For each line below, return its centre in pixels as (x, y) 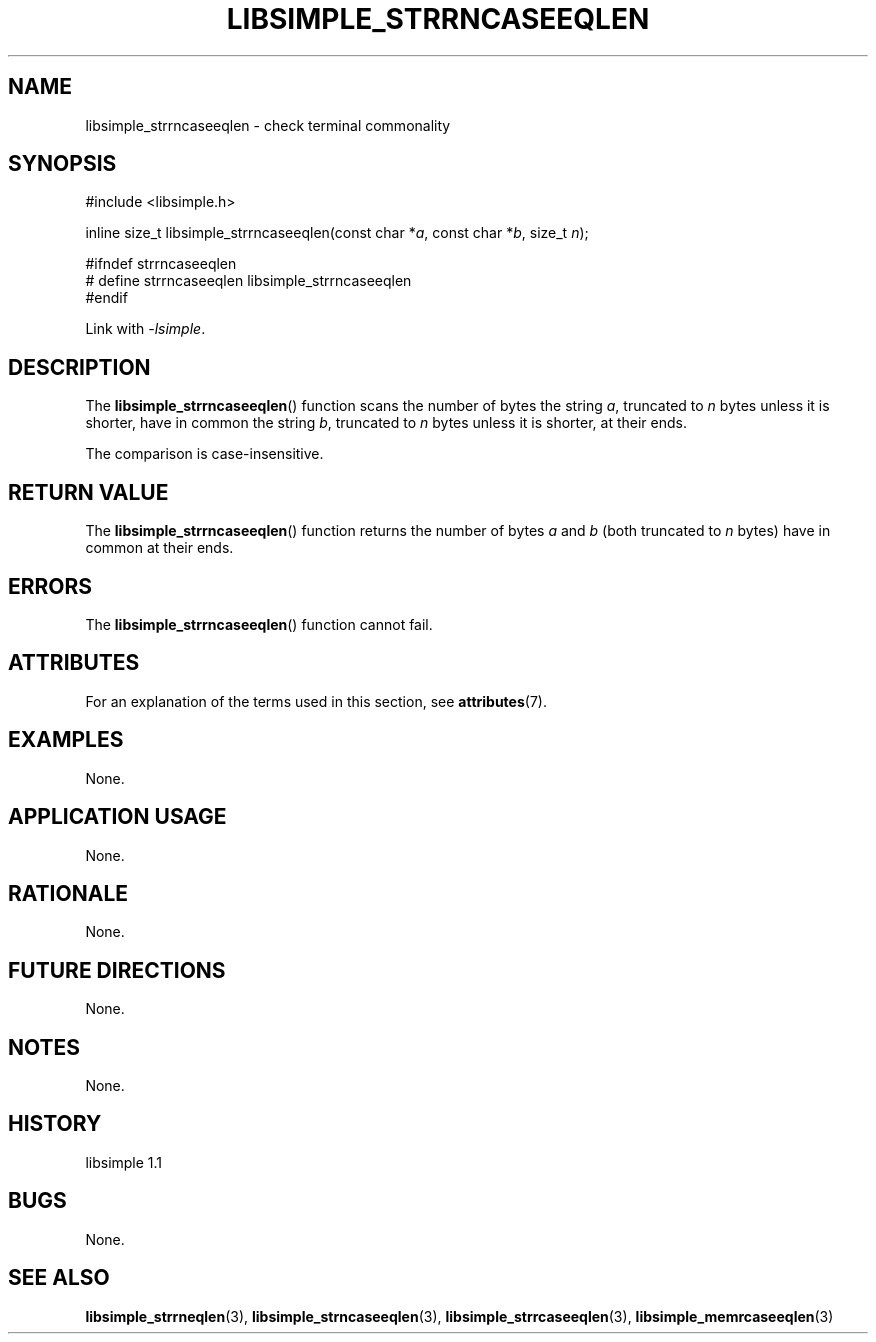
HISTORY (55, 1124)
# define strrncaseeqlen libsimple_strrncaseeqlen (248, 281)
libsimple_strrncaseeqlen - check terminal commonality (268, 125)
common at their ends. (159, 548)
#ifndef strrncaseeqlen (161, 264)
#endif (106, 298)
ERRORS (50, 586)
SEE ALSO (59, 1278)
